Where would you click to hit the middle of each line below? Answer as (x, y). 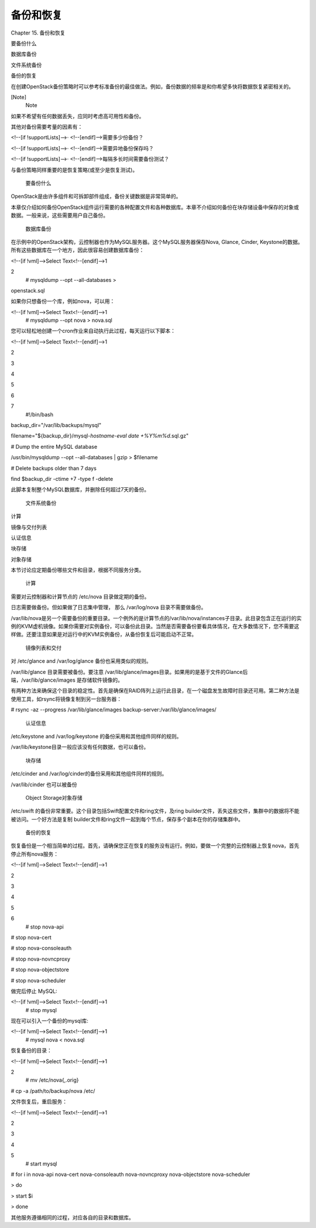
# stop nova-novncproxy (40, 959)
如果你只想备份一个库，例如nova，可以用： (63, 301)
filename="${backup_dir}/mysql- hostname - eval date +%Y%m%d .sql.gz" (100, 436)
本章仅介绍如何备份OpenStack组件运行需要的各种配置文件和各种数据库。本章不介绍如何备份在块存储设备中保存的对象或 (155, 207)
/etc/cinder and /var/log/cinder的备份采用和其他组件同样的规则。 (89, 774)
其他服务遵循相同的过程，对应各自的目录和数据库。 (72, 1217)
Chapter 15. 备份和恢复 (38, 33)
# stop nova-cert (31, 937)
